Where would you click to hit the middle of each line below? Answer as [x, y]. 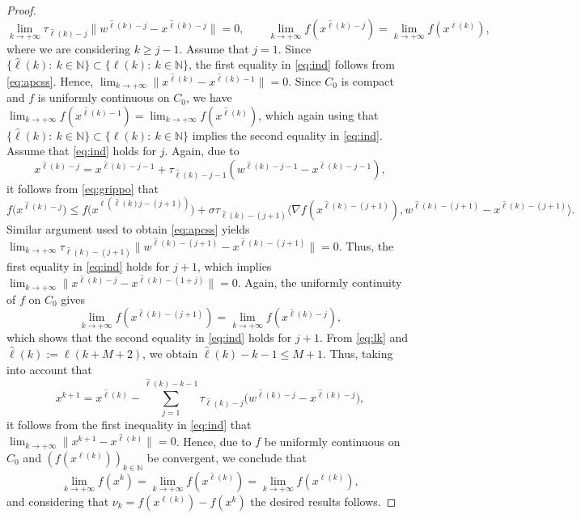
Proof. [21, 10]
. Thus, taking [358, 354]
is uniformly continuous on [104, 97]
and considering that [58, 501]
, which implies [234, 265]
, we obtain [170, 354]
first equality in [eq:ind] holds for [88, 265]
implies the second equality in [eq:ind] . [287, 135]
